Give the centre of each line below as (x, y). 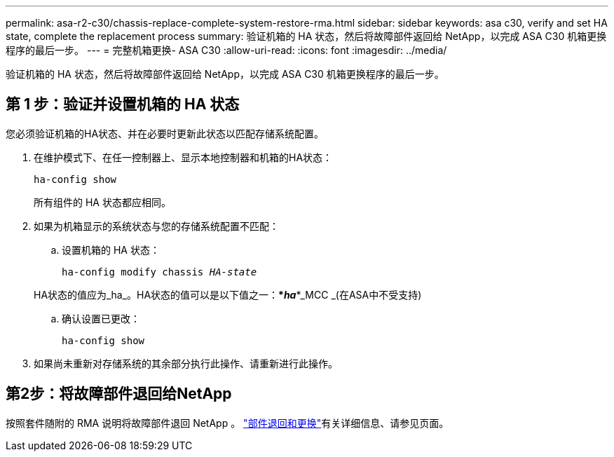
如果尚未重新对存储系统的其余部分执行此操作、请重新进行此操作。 (186, 363)
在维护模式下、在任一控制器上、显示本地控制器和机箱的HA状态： (183, 157)
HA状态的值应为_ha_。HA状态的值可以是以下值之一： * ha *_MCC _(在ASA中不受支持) (228, 294)
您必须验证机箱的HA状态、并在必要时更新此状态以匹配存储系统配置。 (165, 133)
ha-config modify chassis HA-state (159, 272)
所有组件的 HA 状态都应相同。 (102, 202)
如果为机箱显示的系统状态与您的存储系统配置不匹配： (156, 226)
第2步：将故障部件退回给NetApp (119, 394)
